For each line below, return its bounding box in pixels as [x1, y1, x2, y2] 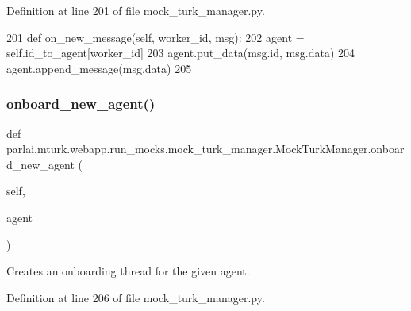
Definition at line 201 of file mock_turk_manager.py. [6, 2, 265, 18]
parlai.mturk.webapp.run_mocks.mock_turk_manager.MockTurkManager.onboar [6, 140, 405, 157]
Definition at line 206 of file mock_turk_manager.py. [6, 289, 265, 305]
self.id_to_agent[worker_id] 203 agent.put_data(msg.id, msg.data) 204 [6, 44, 355, 61]
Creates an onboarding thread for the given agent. [6, 263, 250, 279]
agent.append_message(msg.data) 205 [6, 60, 192, 76]
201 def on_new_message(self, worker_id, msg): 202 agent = [6, 29, 305, 45]
